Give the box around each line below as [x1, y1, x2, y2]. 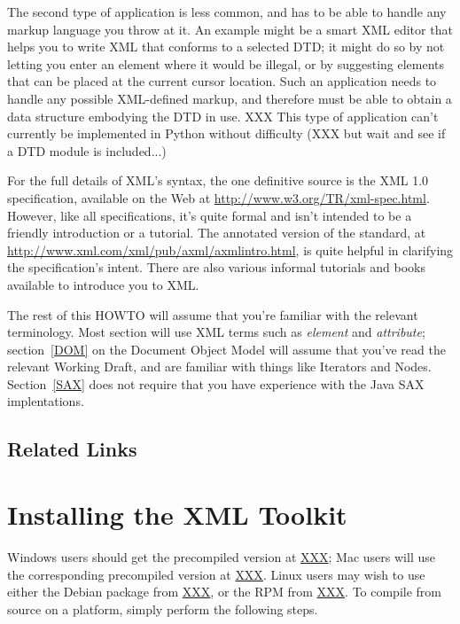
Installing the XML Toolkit [7, 496, 347, 533]
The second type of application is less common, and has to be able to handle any [7, 3, 447, 20]
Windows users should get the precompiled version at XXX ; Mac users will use [7, 547, 435, 565]
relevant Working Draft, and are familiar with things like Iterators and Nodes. [7, 357, 432, 376]
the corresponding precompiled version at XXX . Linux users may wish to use [7, 565, 425, 583]
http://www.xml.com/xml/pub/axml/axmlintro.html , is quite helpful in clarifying [7, 240, 454, 259]
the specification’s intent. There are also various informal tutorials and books [7, 258, 426, 277]
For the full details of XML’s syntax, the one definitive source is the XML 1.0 [7, 171, 429, 190]
